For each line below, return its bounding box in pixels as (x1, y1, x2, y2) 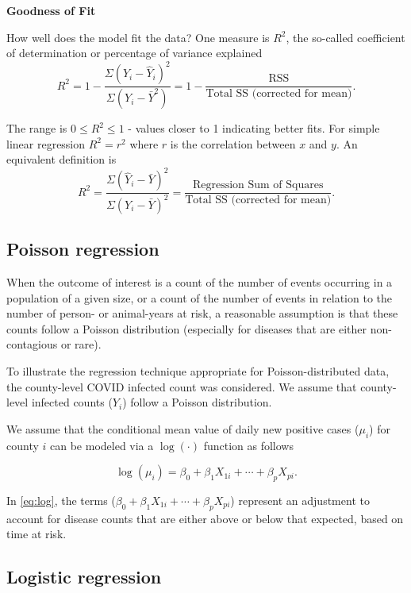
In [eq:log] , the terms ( (6, 491, 116, 508)
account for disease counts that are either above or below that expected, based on (6, 510, 404, 526)
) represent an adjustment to (230, 491, 370, 508)
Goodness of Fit (6, 2, 96, 18)
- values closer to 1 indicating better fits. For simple (128, 120, 380, 137)
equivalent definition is (6, 151, 117, 168)
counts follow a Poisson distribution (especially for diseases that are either (6, 320, 367, 337)
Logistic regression (6, 564, 162, 589)
